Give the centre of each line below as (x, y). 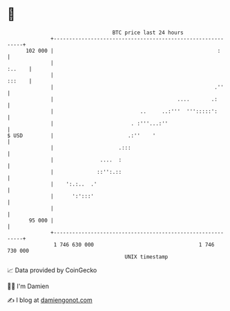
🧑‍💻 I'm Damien (28, 286)
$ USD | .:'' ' (82, 135)
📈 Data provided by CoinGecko (52, 270)
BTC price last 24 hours (148, 33)
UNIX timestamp (146, 257)
